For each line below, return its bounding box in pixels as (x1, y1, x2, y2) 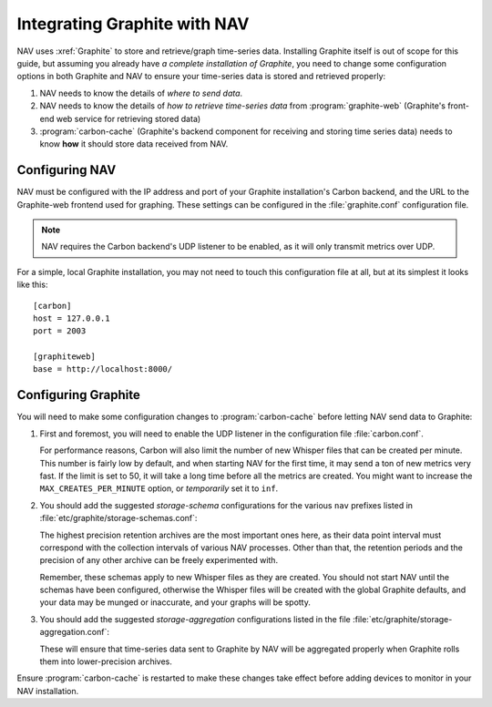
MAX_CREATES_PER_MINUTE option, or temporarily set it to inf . (39, 483, 279, 494)
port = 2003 (33, 326, 87, 336)
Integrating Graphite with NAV (16, 14, 250, 34)
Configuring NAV (16, 162, 117, 178)
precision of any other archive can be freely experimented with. (39, 555, 278, 566)
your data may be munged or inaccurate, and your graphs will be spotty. (39, 597, 312, 608)
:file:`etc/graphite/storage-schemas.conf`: (39, 513, 198, 524)
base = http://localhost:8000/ (33, 364, 173, 374)
